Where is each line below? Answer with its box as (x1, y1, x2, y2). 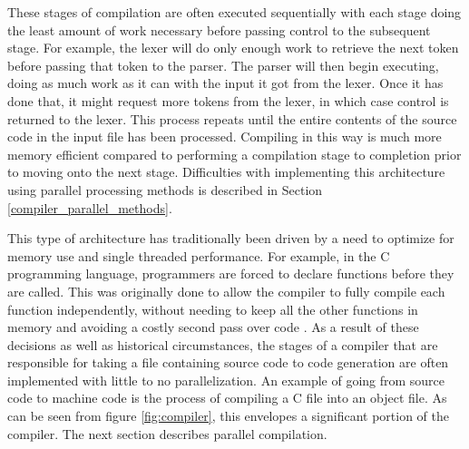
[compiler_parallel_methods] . (7, 198, 172, 217)
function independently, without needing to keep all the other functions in (7, 299, 418, 318)
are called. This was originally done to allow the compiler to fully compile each (7, 281, 445, 300)
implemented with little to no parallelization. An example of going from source (7, 370, 445, 389)
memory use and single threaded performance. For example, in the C (7, 246, 390, 265)
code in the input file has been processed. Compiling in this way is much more (7, 127, 442, 146)
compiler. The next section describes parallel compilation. (7, 424, 327, 443)
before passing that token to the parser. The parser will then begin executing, (7, 55, 439, 74)
